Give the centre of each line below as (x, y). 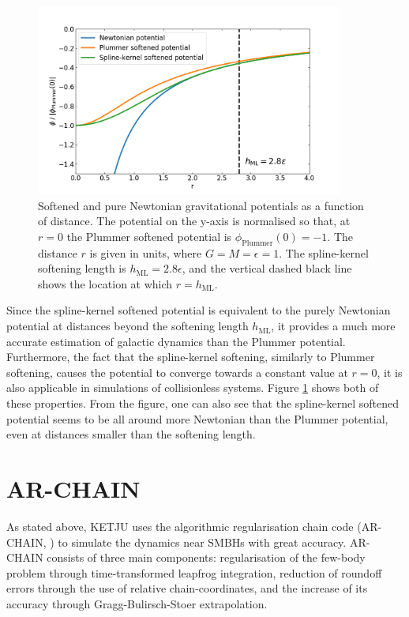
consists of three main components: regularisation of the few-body (206, 557)
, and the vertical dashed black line (267, 268)
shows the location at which (105, 283)
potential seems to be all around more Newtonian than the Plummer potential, (197, 418)
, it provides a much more (333, 326)
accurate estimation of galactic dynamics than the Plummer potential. (176, 341)
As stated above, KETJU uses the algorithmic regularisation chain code (180, 526)
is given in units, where (146, 252)
